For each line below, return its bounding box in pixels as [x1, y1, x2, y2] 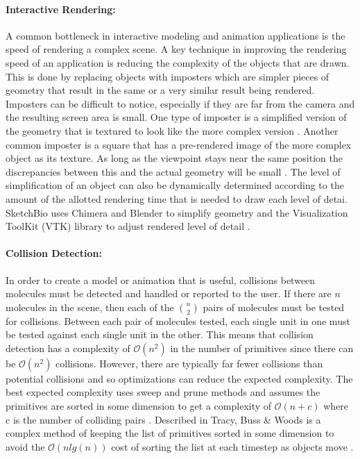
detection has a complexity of [6, 340, 130, 355]
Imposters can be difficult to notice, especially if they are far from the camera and [6, 96, 355, 110]
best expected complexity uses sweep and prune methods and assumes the [6, 385, 320, 399]
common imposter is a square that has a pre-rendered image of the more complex [6, 137, 352, 151]
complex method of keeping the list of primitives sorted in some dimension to [6, 426, 334, 440]
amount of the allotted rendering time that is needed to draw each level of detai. [6, 191, 348, 206]
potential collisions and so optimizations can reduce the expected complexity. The [6, 371, 353, 385]
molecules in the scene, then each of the [6, 299, 174, 314]
